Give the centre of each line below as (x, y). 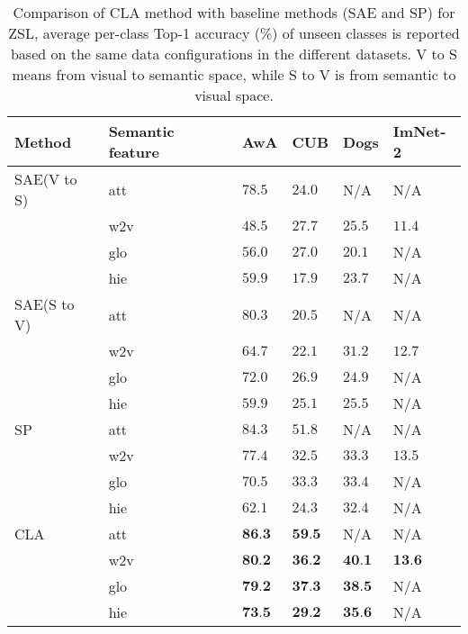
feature (134, 152)
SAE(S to (45, 304)
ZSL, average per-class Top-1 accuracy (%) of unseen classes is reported (234, 33)
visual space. (234, 95)
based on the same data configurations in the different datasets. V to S (234, 54)
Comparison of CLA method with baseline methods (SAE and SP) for (234, 12)
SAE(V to (46, 179)
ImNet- (419, 131)
